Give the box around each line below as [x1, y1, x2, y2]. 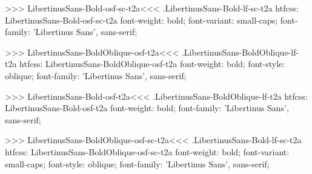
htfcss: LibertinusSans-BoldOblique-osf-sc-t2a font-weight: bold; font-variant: [5, 145, 290, 158]
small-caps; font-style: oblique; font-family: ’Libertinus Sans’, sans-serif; [5, 157, 270, 170]
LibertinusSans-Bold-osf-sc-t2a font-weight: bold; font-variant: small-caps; [5, 13, 278, 26]
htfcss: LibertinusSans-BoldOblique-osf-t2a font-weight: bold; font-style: [19, 57, 285, 70]
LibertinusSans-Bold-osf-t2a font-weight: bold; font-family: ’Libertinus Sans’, [5, 101, 289, 114]
